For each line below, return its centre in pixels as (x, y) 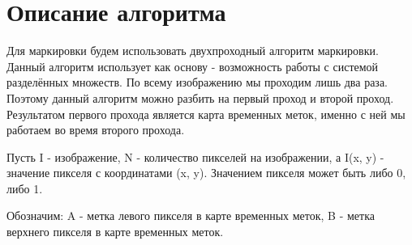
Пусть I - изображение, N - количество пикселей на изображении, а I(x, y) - (195, 156)
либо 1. (25, 188)
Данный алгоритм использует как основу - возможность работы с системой (193, 66)
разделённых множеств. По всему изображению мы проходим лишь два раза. (197, 82)
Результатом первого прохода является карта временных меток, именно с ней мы (206, 114)
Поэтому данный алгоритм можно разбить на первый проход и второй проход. (200, 97)
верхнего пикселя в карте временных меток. (115, 232)
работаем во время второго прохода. (96, 130)
